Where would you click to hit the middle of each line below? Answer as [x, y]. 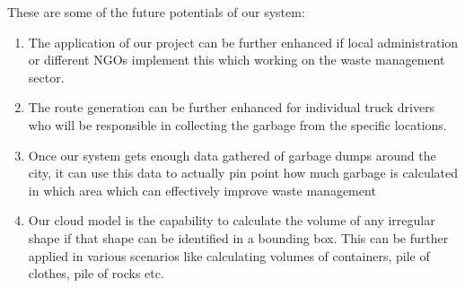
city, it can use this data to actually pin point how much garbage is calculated [243, 173]
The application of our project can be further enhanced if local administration [243, 42]
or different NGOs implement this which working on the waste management [237, 60]
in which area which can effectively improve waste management [202, 190]
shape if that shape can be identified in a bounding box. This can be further [238, 237]
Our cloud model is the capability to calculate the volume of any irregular [232, 220]
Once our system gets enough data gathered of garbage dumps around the [232, 155]
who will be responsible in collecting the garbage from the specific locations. [237, 124]
